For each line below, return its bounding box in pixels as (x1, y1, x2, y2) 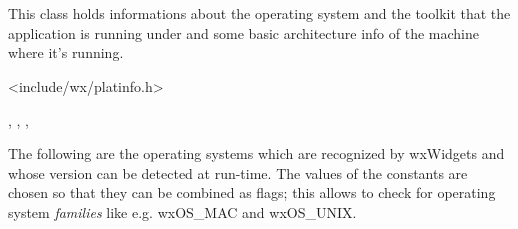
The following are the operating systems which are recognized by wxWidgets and (8, 143, 505, 164)
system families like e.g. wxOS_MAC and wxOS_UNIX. (8, 201, 357, 222)
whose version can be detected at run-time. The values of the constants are (8, 162, 468, 183)
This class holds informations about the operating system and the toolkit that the (8, 3, 511, 24)
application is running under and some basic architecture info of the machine (8, 22, 479, 43)
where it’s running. (8, 42, 124, 63)
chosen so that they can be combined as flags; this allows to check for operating (8, 182, 496, 203)
